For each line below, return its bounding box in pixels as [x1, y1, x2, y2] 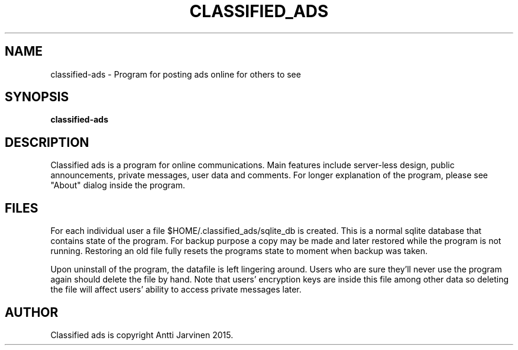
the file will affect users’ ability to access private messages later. [50, 284, 302, 295]
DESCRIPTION [5, 134, 89, 150]
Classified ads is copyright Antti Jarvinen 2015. [50, 329, 234, 340]
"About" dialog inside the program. [50, 180, 185, 191]
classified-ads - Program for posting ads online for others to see [50, 69, 301, 79]
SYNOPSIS [5, 89, 69, 105]
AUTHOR [5, 304, 59, 320]
